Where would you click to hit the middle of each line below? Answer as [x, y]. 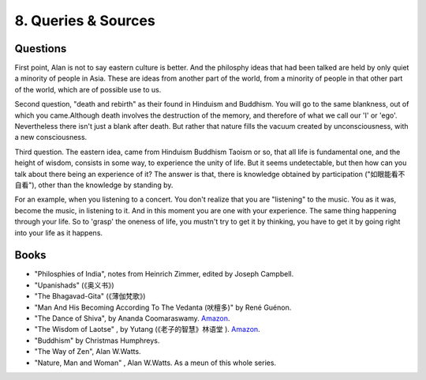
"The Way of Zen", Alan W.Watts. [88, 352]
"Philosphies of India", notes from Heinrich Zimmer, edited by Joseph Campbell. [164, 274]
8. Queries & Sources [85, 21]
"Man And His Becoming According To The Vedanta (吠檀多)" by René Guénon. [163, 307]
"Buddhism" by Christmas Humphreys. [97, 340]
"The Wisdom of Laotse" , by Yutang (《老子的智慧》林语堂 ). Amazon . [147, 329]
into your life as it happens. [58, 232]
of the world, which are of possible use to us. [88, 89]
